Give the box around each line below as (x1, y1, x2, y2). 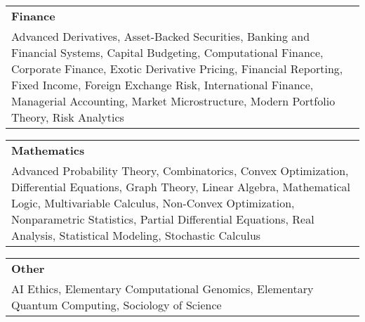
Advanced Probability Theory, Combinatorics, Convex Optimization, (11, 162, 349, 179)
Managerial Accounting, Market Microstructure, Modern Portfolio (11, 93, 336, 109)
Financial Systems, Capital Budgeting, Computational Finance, (11, 44, 324, 60)
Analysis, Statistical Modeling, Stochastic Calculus (11, 227, 261, 243)
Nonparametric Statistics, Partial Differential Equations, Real (11, 211, 314, 227)
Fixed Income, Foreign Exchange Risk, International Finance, (11, 77, 314, 93)
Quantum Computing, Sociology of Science (11, 297, 222, 313)
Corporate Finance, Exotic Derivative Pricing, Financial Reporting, (11, 60, 343, 77)
